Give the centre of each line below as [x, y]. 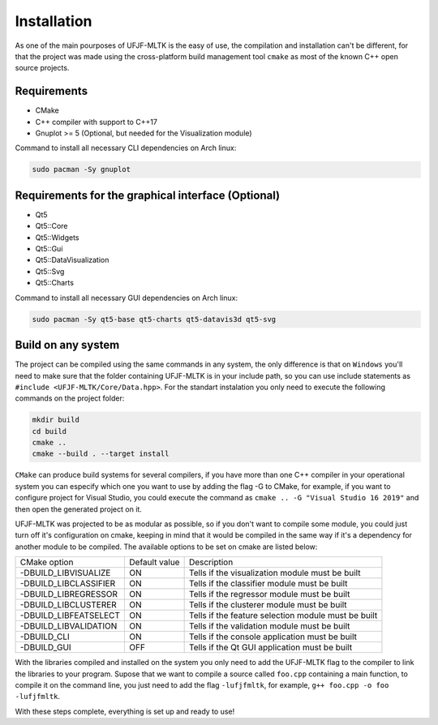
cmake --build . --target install [101, 454]
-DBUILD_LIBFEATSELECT [70, 616]
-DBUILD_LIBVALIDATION [69, 626]
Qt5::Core [52, 226]
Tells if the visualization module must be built [275, 573]
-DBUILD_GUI [46, 647]
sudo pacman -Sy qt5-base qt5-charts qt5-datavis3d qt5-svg [154, 319]
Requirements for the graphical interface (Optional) [147, 195]
